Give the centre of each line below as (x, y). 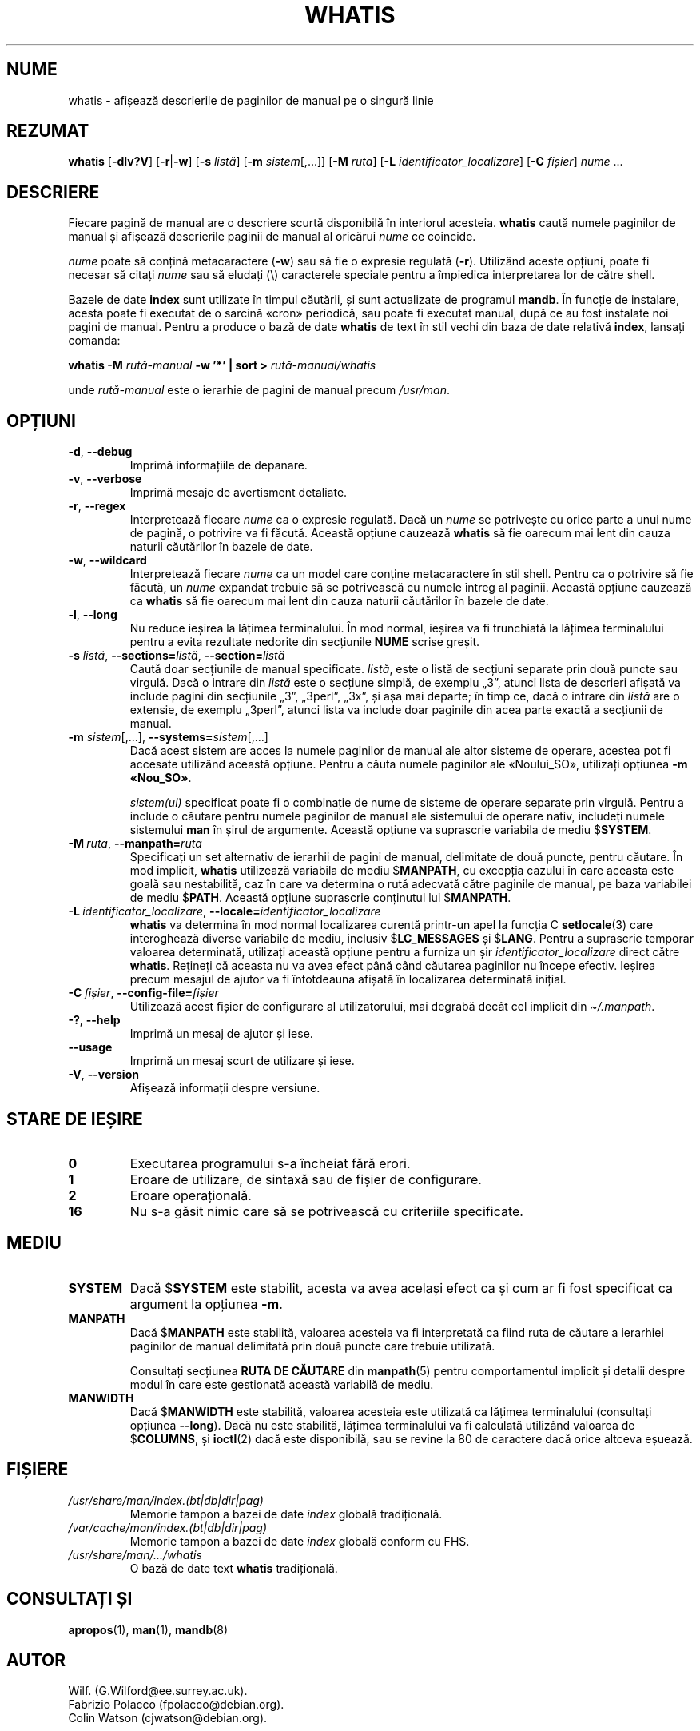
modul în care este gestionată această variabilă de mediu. (282, 1384)
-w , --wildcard (107, 560)
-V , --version (103, 1075)
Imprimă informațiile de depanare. (219, 465)
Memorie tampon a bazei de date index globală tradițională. (286, 1514)
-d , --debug (100, 452)
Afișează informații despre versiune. (225, 1088)
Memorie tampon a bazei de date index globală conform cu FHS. (300, 1541)
